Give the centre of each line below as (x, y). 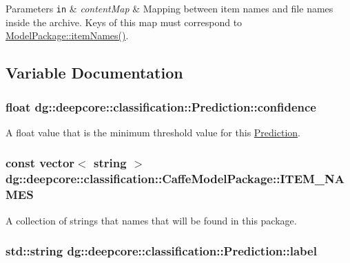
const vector (40, 163)
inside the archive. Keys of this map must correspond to (124, 22)
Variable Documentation (94, 73)
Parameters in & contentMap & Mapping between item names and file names (169, 8)
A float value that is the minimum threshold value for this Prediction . (153, 132)
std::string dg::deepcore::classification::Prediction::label (161, 251)
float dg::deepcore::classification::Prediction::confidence (161, 106)
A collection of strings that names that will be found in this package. (151, 220)
